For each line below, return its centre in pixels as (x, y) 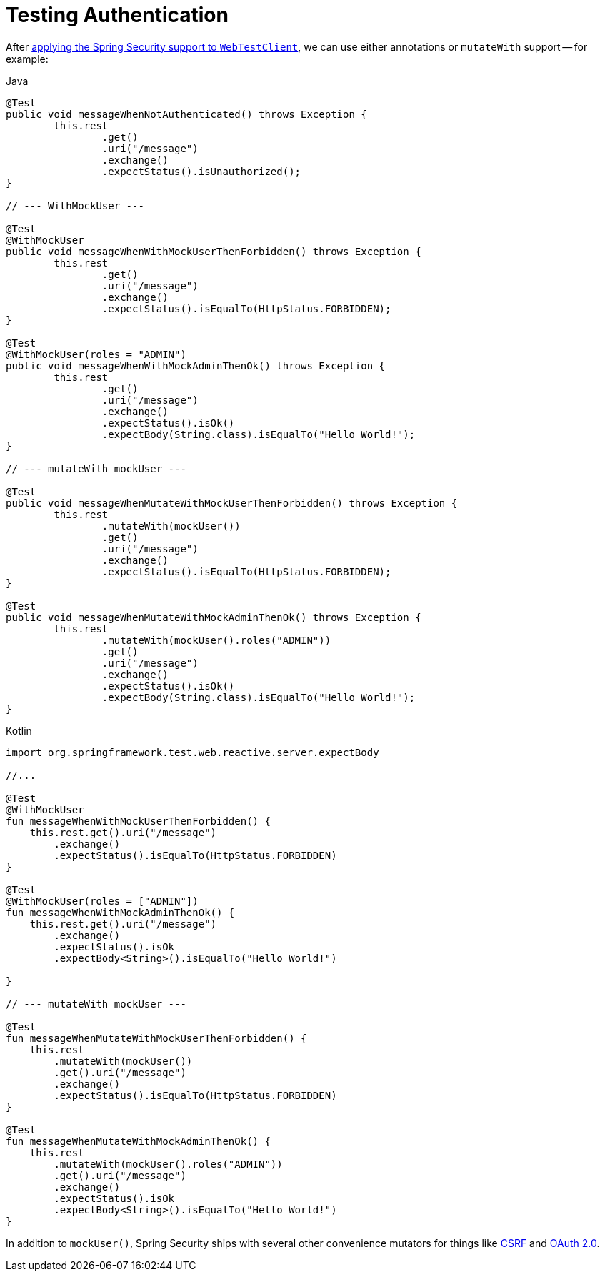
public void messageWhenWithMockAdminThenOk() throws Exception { (196, 366)
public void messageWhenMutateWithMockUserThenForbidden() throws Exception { (232, 503)
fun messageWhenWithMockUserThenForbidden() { (138, 821)
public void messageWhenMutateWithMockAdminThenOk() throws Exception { (214, 617)
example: (27, 59)
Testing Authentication (117, 15)
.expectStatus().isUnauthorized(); (201, 171)
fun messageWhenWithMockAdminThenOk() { (120, 912)
